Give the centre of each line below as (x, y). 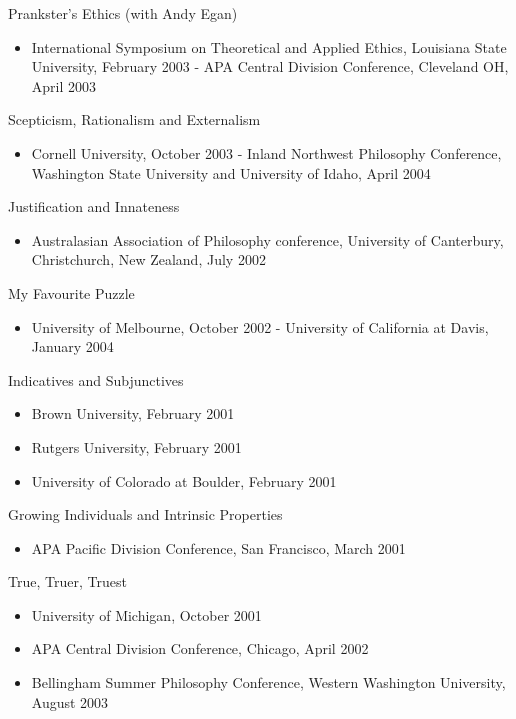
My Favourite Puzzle (71, 292)
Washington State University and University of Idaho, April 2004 (231, 172)
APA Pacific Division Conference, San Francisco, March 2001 (218, 547)
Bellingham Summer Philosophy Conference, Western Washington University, (268, 682)
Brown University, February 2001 (133, 413)
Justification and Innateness (94, 206)
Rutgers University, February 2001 (136, 446)
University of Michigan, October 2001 (146, 614)
